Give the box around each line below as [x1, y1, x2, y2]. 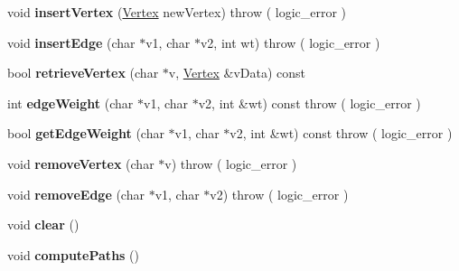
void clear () [7, 215, 80, 234]
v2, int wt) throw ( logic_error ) [200, 33, 380, 51]
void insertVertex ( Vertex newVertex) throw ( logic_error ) [7, 3, 347, 21]
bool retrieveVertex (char [7, 63, 159, 82]
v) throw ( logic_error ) [164, 154, 297, 173]
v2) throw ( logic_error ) [210, 184, 349, 203]
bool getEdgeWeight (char [7, 124, 164, 143]
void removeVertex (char [7, 154, 155, 173]
